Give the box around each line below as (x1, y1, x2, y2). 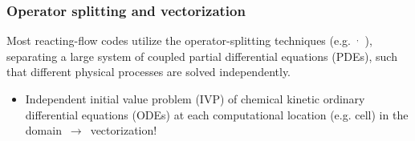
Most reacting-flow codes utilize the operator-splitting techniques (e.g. (6, 32, 351, 49)
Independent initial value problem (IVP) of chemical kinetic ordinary (25, 91, 365, 107)
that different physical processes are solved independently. (6, 63, 291, 80)
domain (25, 122, 62, 139)
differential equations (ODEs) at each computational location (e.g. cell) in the (25, 106, 409, 123)
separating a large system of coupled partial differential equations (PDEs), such (6, 47, 397, 64)
